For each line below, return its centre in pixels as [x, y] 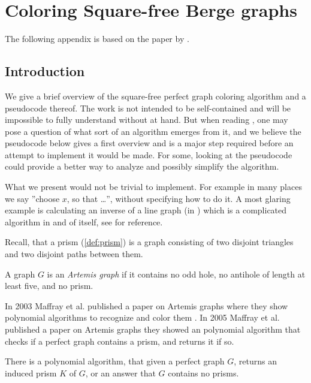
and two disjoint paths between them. [74, 254]
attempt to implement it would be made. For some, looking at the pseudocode [149, 154]
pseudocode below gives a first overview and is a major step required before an [149, 143]
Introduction [45, 71]
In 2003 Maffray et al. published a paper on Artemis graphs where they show [147, 305]
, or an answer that [120, 373]
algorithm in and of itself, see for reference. [84, 221]
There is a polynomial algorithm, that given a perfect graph [115, 361]
